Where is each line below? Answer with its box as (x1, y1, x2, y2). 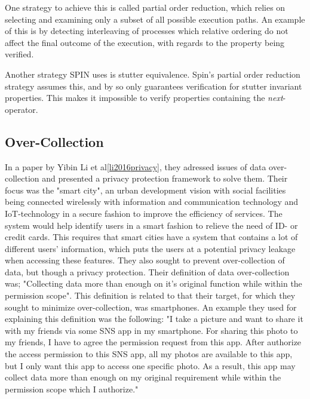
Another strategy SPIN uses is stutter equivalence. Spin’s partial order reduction (5, 67, 300, 80)
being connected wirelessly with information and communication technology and (5, 195, 299, 208)
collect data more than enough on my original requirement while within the (5, 371, 281, 383)
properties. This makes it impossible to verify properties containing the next (5, 91, 283, 104)
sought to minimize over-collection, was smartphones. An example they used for (5, 300, 297, 313)
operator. (5, 103, 38, 115)
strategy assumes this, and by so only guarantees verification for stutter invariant (5, 79, 302, 92)
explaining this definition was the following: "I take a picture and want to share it (5, 312, 303, 325)
